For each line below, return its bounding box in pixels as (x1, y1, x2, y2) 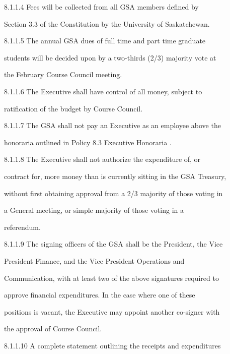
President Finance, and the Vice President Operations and (4, 255, 185, 266)
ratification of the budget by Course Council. (4, 103, 143, 113)
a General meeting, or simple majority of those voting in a (4, 205, 184, 215)
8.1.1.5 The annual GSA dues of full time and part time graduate (4, 35, 206, 46)
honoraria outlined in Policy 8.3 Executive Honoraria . (4, 137, 172, 147)
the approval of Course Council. (4, 323, 102, 334)
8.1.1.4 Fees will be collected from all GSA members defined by (4, 2, 199, 12)
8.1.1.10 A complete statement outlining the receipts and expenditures (4, 340, 221, 350)
